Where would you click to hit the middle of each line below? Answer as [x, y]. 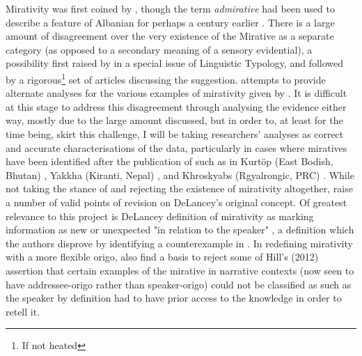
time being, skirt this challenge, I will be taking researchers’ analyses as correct [175, 134]
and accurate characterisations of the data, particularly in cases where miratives [176, 147]
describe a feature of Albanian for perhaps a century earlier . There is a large [170, 22]
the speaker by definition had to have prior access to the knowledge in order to [174, 298]
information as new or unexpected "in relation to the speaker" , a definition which [180, 230]
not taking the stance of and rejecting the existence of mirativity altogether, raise [179, 188]
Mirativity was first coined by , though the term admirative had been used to [170, 8]
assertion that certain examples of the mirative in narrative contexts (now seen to [180, 270]
